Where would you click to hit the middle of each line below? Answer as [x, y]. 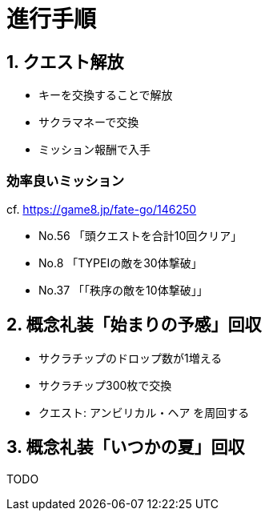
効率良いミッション [66, 180]
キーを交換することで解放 [106, 95]
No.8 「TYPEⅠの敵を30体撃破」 [120, 263]
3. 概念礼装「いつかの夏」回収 [126, 447]
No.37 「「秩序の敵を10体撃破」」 [123, 290]
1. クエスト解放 [65, 62]
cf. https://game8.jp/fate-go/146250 [102, 209]
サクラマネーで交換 [89, 122]
